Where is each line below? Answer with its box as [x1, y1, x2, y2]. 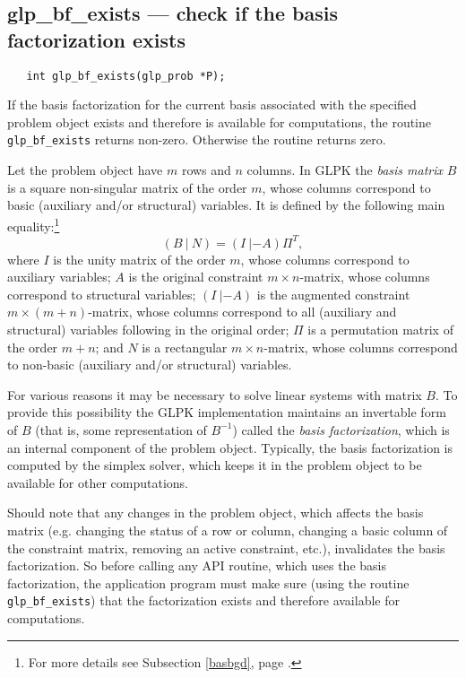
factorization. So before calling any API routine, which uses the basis [7, 556, 386, 575]
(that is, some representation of [35, 420, 207, 439]
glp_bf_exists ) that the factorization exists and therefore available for [7, 591, 400, 610]
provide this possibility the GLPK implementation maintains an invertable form [7, 403, 446, 422]
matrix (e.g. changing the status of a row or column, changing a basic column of [7, 520, 448, 539]
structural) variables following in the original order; [7, 320, 289, 338]
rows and [181, 161, 231, 179]
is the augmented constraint [256, 284, 410, 303]
